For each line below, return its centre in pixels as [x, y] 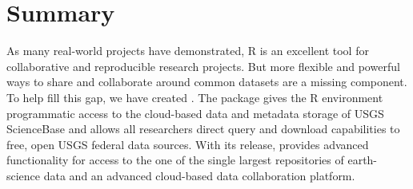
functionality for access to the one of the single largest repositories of [175, 160]
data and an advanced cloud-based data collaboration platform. [199, 175]
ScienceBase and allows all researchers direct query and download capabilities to [203, 129]
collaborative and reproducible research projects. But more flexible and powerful [203, 66]
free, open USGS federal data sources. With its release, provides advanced [188, 144]
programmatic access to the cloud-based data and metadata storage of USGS [195, 113]
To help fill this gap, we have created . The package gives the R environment [195, 97]
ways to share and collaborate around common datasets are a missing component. [207, 82]
